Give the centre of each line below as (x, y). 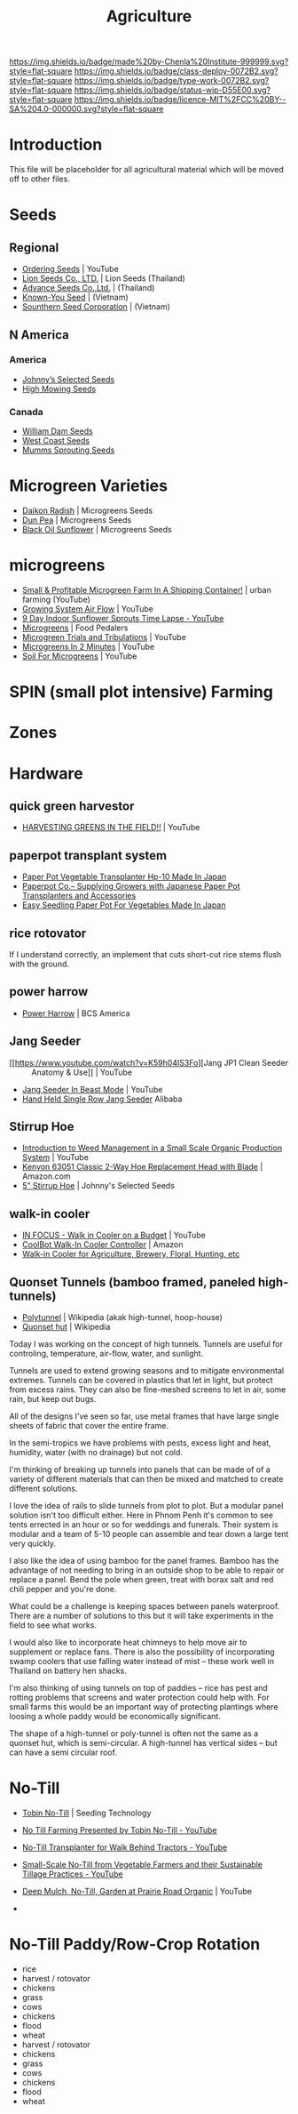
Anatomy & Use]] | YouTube (82, 1072)
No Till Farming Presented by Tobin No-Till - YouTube (119, 1830)
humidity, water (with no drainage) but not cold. (96, 1453)
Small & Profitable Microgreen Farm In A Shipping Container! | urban (147, 589)
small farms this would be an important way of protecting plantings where (144, 1707)
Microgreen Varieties (89, 486)
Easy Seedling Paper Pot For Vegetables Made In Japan (124, 905)
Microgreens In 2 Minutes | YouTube (88, 646)
